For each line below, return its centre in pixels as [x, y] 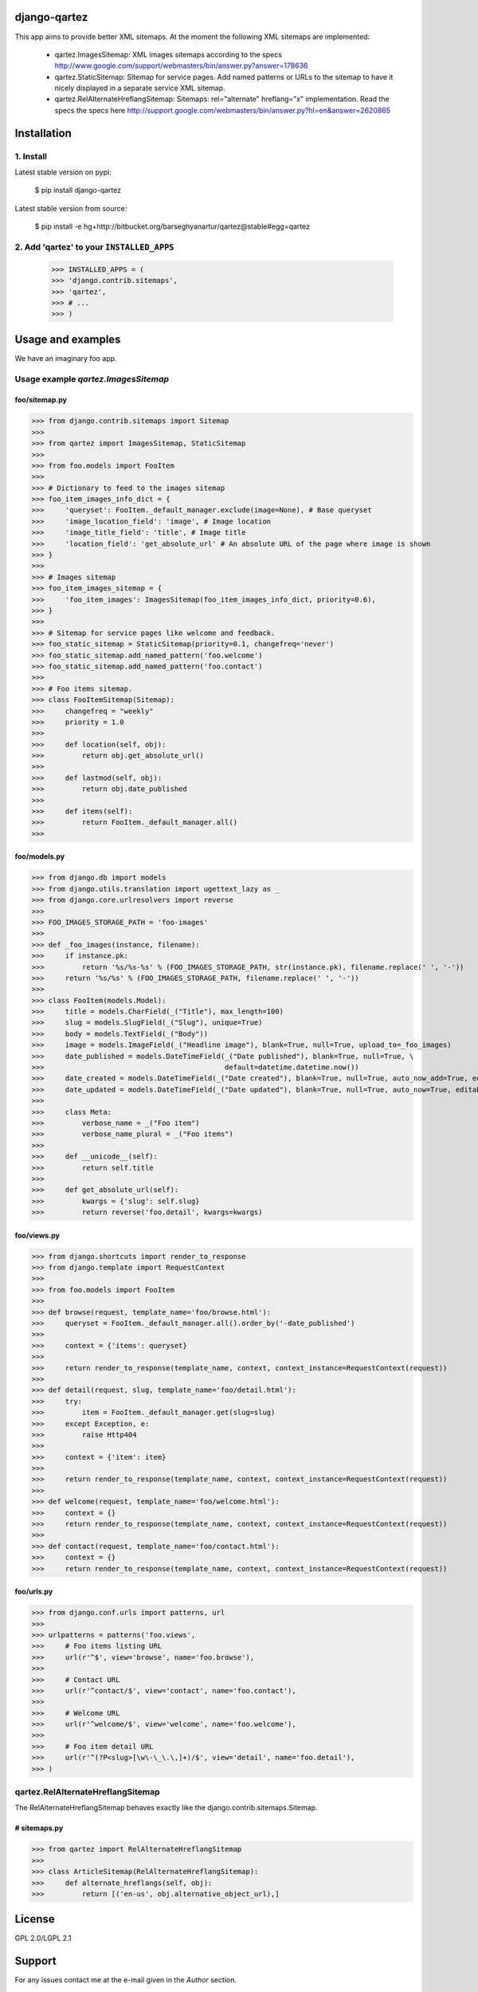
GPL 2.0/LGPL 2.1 [43, 1938]
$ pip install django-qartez [78, 190]
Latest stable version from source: [71, 208]
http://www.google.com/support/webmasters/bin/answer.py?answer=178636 [181, 66]
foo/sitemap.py [41, 400]
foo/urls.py [34, 1592]
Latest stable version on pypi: [63, 172]
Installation [43, 133]
